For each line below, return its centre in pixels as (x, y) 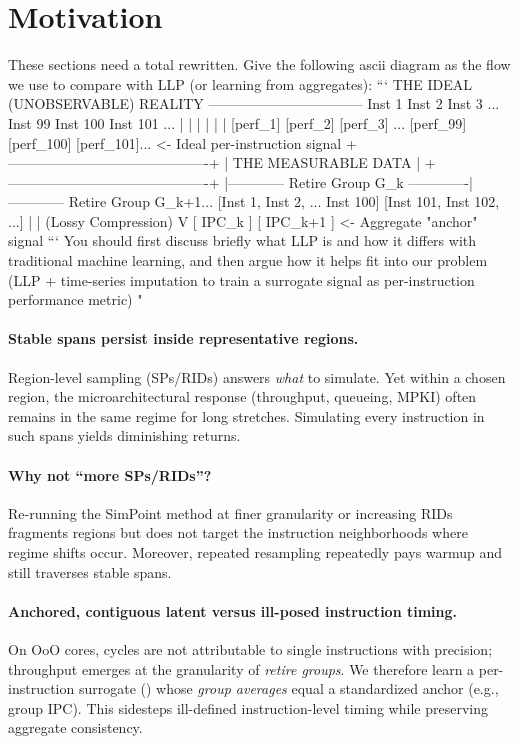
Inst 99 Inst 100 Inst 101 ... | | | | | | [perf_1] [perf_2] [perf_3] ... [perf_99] (237, 122)
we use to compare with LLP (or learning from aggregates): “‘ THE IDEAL (240, 83)
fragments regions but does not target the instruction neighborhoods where (238, 532)
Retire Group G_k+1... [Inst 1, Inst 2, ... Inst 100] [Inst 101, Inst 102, (284, 201)
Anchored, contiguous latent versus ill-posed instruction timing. (233, 610)
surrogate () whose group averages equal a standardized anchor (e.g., (288, 688)
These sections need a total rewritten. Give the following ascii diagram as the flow (259, 64)
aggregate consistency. (75, 727)
